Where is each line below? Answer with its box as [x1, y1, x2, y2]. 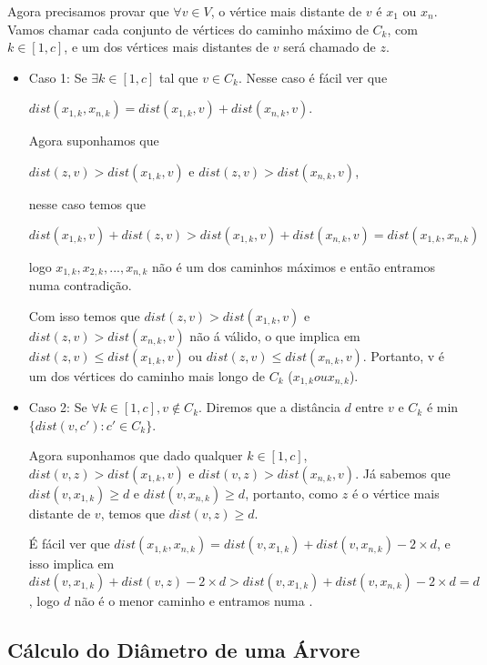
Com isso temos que [28, 306, 140, 325]
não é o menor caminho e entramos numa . [74, 591, 313, 610]
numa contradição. [28, 276, 132, 295]
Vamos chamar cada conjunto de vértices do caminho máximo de [7, 19, 369, 38]
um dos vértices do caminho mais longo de [28, 366, 266, 385]
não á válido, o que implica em [189, 326, 360, 345]
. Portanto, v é [362, 346, 444, 365]
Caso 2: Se [28, 398, 87, 417]
